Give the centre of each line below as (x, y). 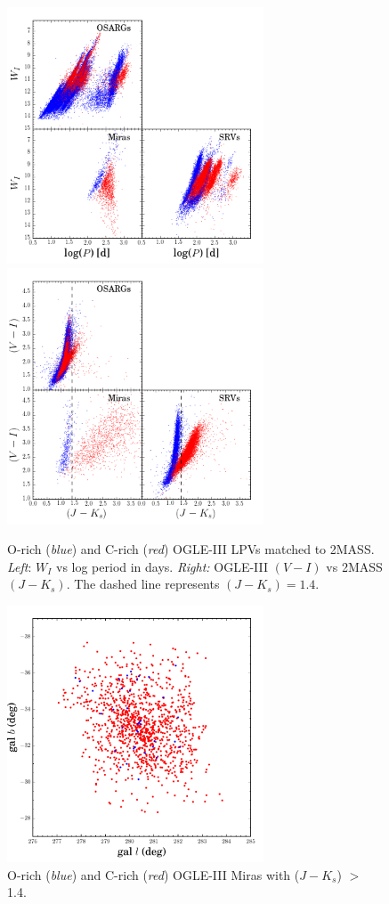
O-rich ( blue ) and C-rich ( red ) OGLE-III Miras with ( (154, 874)
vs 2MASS (354, 566)
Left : (20, 566)
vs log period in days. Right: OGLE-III (162, 566)
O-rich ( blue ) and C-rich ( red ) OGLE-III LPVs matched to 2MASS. (191, 549)
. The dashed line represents (143, 584)
